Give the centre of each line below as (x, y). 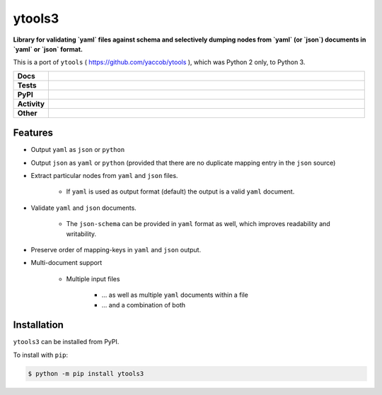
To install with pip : (41, 355)
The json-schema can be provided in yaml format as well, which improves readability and (198, 224)
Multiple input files (93, 278)
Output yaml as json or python (78, 150)
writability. (81, 234)
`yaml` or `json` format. (48, 49)
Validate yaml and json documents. (84, 208)
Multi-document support (66, 263)
